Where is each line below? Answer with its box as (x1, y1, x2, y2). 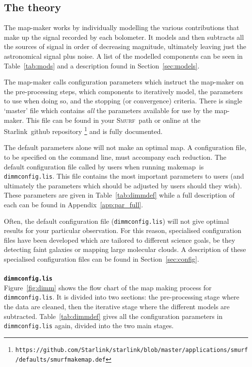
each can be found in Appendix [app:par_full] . (4, 200, 143, 210)
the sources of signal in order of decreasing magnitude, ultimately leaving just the (4, 41, 246, 51)
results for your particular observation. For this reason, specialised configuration (4, 225, 241, 235)
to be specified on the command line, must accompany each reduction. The (4, 151, 227, 162)
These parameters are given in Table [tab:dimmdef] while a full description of (4, 190, 235, 200)
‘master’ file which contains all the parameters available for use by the (4, 105, 213, 115)
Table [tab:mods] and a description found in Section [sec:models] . (4, 60, 200, 70)
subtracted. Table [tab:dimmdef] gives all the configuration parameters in (4, 311, 223, 321)
